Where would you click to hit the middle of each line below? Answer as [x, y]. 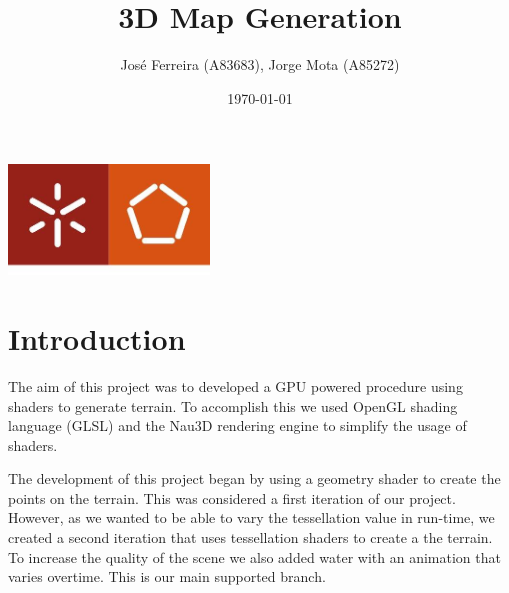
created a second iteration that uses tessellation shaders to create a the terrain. [250, 537]
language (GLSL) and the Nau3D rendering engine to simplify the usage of [237, 425]
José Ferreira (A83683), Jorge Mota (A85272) [260, 64]
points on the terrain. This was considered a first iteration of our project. [232, 497]
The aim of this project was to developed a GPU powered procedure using [235, 385]
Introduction [97, 337]
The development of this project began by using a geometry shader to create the [254, 478]
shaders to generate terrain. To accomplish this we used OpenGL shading [233, 405]
